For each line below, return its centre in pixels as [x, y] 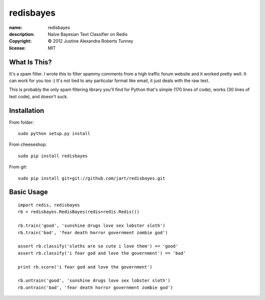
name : [16, 27]
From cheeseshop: [28, 144]
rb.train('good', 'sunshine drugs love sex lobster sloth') [92, 226]
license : [17, 48]
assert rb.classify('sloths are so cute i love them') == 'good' [98, 246]
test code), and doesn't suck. [39, 96]
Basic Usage [28, 192]
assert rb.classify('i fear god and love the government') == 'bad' [102, 253]
